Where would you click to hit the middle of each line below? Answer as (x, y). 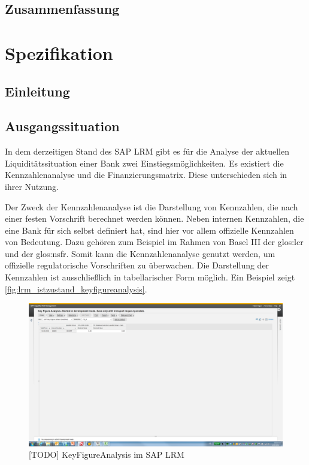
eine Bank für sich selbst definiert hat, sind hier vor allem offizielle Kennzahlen (149, 230)
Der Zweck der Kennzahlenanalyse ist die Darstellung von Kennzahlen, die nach (152, 206)
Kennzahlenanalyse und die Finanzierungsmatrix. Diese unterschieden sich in (146, 175)
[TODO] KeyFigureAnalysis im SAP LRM (107, 455)
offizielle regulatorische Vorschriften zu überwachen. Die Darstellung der (137, 265)
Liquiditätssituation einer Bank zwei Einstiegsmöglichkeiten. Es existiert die (144, 163)
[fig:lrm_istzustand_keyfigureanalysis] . (76, 289)
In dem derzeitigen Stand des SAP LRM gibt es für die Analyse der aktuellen (147, 151)
